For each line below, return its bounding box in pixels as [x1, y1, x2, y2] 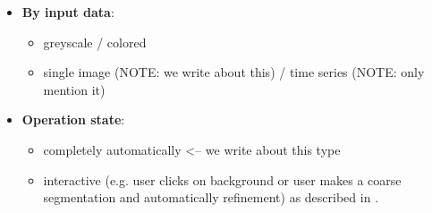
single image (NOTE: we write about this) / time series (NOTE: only [43, 63, 425, 81]
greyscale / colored [43, 32, 147, 51]
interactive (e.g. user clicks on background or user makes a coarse [43, 170, 402, 189]
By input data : [21, 3, 114, 21]
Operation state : [21, 110, 125, 129]
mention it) [43, 80, 106, 98]
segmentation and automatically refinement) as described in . [43, 188, 379, 207]
